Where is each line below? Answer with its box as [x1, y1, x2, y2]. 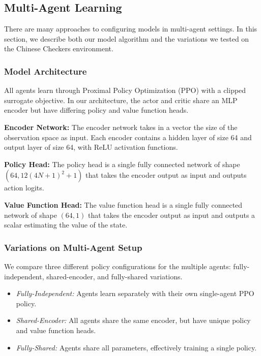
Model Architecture [4, 64, 87, 77]
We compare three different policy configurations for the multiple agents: [4, 261, 231, 271]
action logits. [4, 182, 44, 193]
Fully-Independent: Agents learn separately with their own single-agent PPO [16, 288, 254, 299]
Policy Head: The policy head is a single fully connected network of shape [4, 158, 240, 169]
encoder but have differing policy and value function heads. [4, 105, 189, 115]
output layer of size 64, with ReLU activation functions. [4, 142, 178, 152]
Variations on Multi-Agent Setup [4, 241, 142, 253]
